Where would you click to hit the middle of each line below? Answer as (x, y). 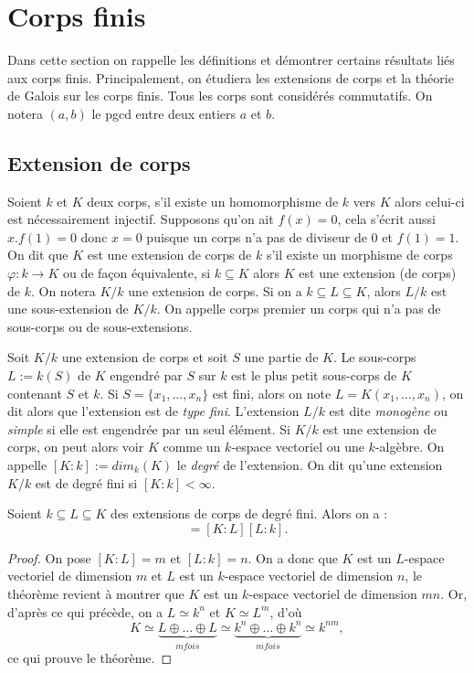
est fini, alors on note (272, 393)
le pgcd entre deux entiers (164, 113)
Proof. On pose (49, 557)
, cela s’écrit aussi (386, 219)
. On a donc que (293, 557)
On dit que (38, 255)
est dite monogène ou (389, 411)
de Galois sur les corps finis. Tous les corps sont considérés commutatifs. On (220, 96)
